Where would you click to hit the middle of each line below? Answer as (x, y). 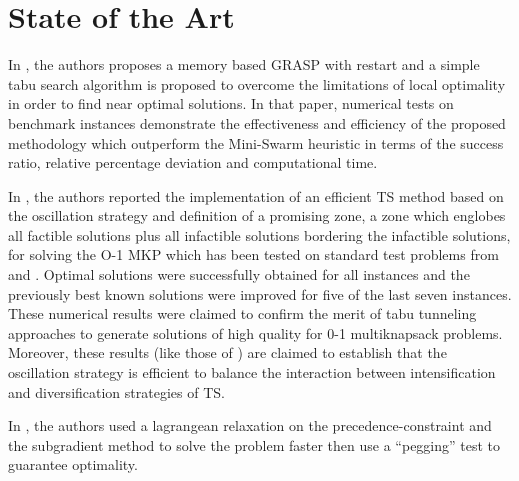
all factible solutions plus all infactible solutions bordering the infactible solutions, (259, 234)
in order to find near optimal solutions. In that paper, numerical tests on (231, 103)
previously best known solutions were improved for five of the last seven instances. (260, 293)
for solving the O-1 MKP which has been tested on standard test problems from (253, 254)
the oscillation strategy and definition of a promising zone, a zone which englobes (257, 215)
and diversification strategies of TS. (116, 391)
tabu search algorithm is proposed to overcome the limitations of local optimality (257, 83)
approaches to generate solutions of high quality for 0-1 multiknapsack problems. (255, 332)
